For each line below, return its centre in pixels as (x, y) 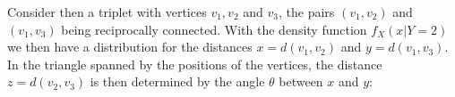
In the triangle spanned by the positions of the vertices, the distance (195, 64)
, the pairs (306, 12)
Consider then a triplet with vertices (107, 12)
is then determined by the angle (177, 81)
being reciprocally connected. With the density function (214, 29)
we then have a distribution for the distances (130, 47)
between (301, 81)
